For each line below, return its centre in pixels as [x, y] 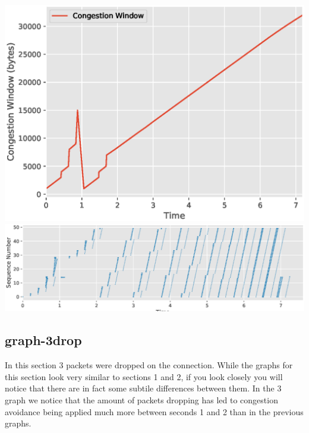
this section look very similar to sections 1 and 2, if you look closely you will [144, 376]
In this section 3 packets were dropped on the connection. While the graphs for [149, 365]
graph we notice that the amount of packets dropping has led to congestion [141, 400]
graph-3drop [43, 340]
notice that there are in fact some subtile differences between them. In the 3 [143, 388]
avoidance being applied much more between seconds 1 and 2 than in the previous [154, 411]
